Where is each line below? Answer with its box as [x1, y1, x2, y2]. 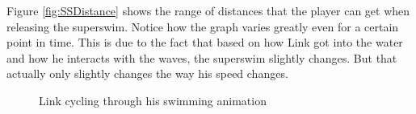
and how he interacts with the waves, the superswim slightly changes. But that [6, 49, 397, 66]
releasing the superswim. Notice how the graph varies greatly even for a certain [6, 18, 399, 35]
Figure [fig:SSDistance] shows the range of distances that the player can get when [6, 2, 410, 18]
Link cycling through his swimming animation [39, 92, 267, 108]
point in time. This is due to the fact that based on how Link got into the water [6, 34, 403, 51]
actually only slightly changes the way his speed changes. [6, 65, 288, 82]
